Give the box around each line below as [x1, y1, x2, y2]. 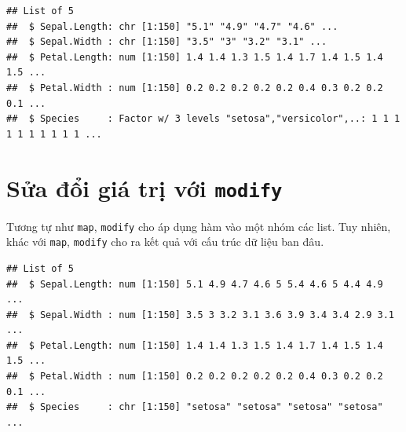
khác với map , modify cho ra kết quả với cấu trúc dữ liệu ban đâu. [6, 233, 324, 250]
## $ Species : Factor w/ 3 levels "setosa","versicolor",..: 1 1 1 [6, 113, 401, 125]
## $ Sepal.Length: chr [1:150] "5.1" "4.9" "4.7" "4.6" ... [6, 20, 338, 32]
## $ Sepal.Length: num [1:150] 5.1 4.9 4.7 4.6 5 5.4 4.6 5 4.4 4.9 [6, 278, 383, 290]
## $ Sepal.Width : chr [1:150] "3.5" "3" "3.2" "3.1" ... [6, 36, 327, 48]
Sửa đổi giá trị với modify [6, 171, 283, 203]
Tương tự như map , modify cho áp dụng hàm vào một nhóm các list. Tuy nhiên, [6, 218, 391, 234]
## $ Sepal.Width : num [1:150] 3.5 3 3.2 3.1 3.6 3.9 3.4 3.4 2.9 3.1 [6, 309, 394, 320]
